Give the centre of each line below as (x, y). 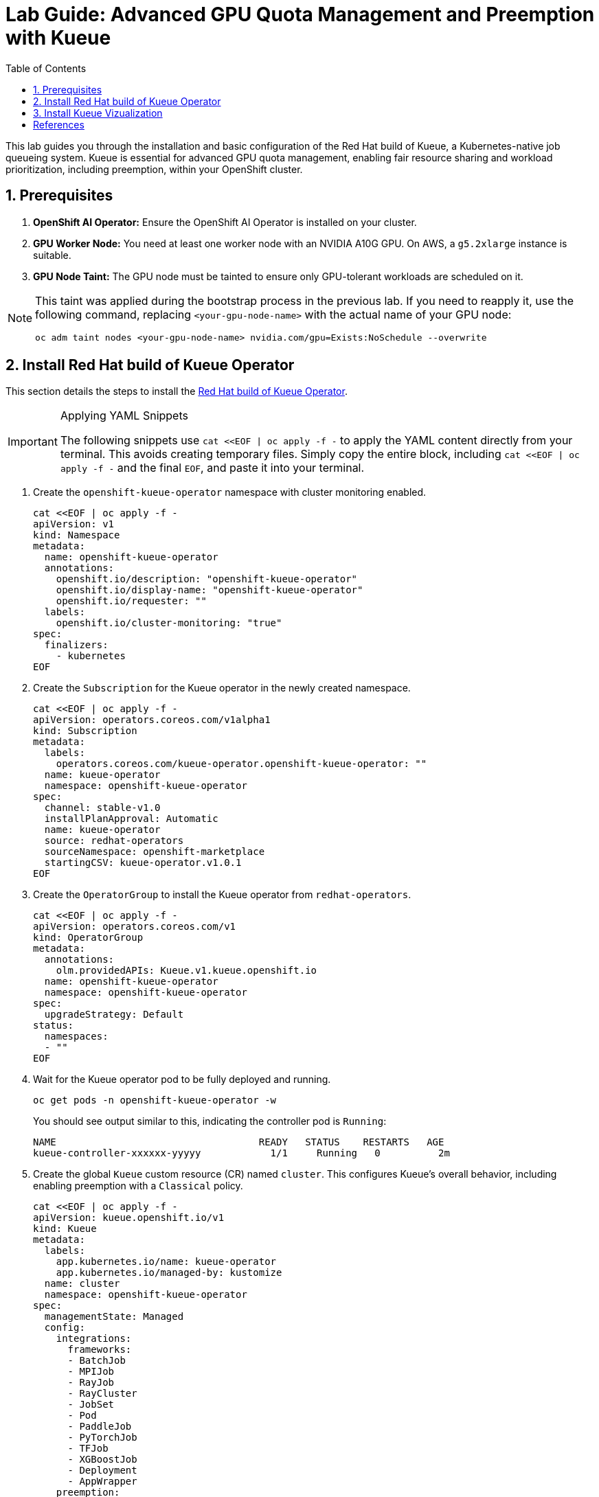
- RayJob (91, 1383)
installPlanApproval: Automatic (131, 819)
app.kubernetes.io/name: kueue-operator (166, 1262)
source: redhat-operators (114, 841)
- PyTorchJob (102, 1438)
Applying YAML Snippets (124, 416)
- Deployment (102, 1471)
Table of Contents (46, 68)
